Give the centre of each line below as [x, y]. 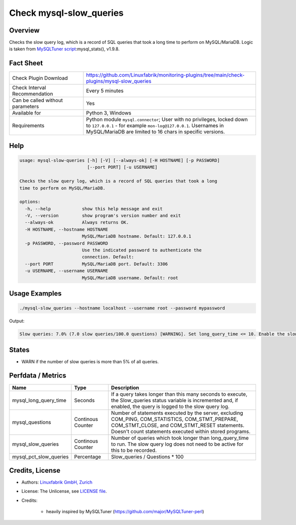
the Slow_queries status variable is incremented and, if [175, 400]
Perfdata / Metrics [38, 376]
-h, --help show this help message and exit [94, 209]
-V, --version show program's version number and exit [103, 216]
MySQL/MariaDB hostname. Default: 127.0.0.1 [136, 236]
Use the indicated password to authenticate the [142, 250]
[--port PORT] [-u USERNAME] [122, 167]
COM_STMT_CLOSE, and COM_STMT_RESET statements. [178, 425]
